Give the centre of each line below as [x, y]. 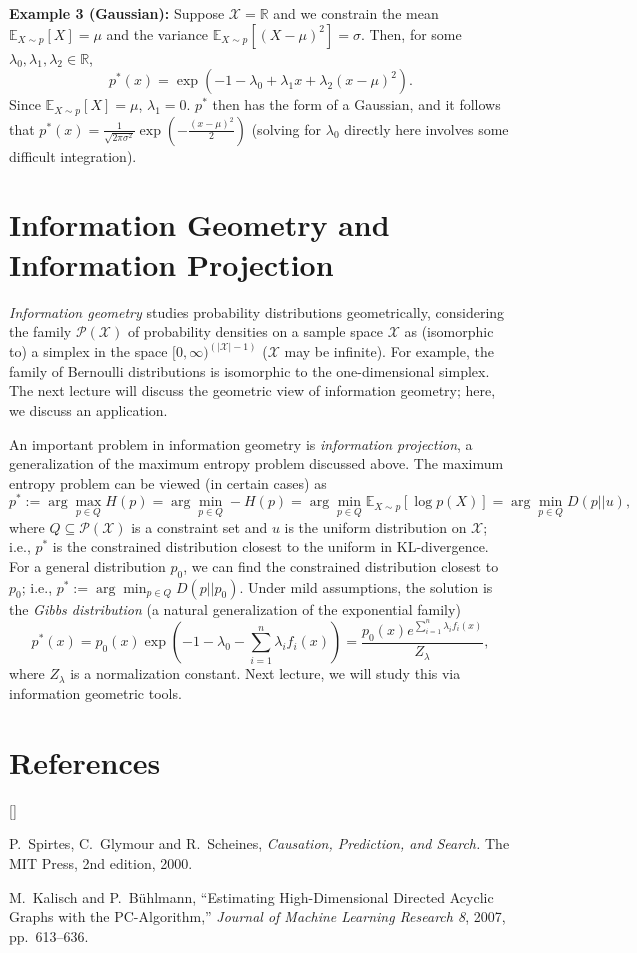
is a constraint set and [199, 526]
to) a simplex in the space [88, 351]
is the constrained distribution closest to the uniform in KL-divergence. [270, 546]
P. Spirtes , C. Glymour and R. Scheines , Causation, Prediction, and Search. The [259, 843]
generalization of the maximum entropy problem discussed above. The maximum [256, 463]
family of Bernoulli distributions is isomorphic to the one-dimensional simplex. [249, 370]
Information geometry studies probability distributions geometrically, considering [257, 311]
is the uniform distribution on [375, 526]
